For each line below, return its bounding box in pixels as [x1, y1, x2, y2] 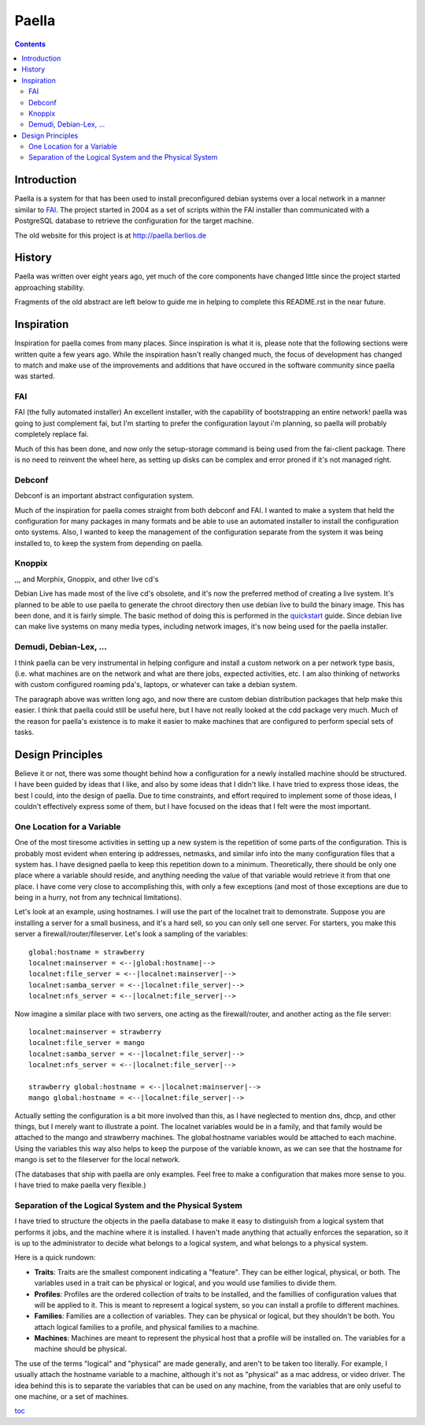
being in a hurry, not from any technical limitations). [14, 893, 182, 903]
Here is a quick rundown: [14, 1253, 96, 1262]
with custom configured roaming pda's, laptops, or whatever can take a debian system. [14, 680, 297, 689]
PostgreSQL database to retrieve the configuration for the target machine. [14, 216, 254, 226]
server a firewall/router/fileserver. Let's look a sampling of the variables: [14, 929, 248, 939]
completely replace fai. [14, 430, 90, 439]
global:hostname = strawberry [28, 947, 146, 956]
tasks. [14, 727, 35, 736]
